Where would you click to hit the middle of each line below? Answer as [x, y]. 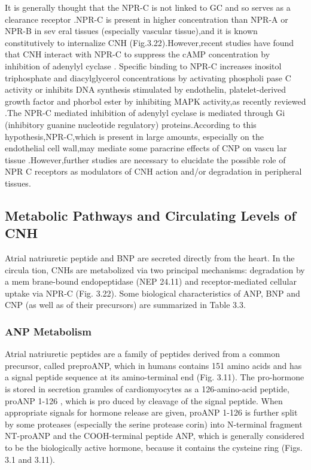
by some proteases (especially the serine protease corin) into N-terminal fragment [154, 424]
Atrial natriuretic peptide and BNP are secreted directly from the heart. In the [150, 258]
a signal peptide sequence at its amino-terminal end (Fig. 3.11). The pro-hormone [155, 377]
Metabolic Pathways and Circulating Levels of [150, 215]
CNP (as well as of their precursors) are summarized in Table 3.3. [125, 305]
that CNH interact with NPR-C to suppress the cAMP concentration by [138, 54]
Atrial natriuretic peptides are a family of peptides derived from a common [143, 354]
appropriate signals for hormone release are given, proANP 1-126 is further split [151, 412]
